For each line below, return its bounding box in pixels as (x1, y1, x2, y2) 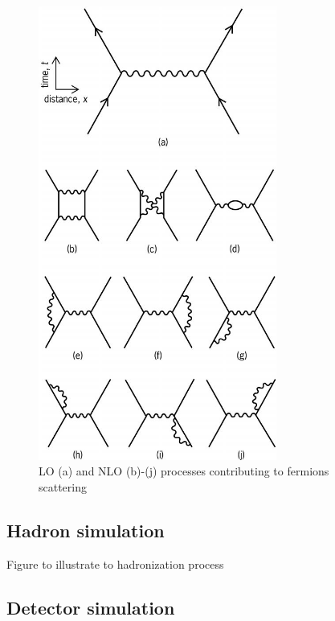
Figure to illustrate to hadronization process (6, 555, 224, 572)
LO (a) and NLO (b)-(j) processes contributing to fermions (39, 463, 329, 479)
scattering (39, 479, 88, 496)
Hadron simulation (6, 518, 165, 543)
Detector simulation (6, 594, 175, 619)
